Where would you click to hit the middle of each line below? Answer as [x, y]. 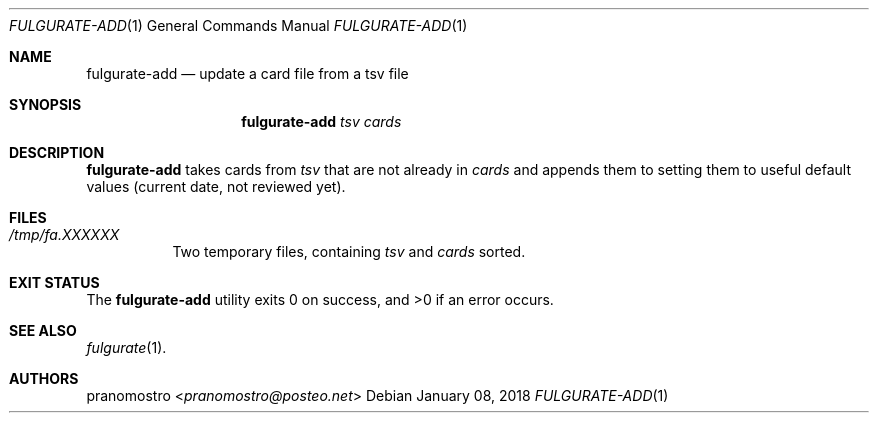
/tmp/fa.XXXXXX [64, 234]
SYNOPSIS [45, 104]
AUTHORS [44, 378]
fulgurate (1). [126, 347]
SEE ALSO [43, 330]
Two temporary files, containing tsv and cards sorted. [349, 251]
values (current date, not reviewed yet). [216, 186]
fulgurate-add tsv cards [321, 121]
